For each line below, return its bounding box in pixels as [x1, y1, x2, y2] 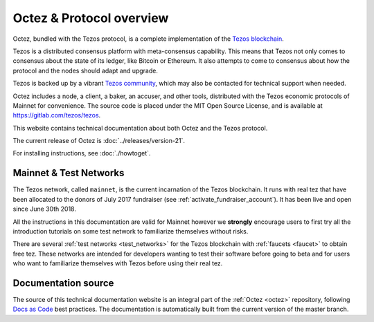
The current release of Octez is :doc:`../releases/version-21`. [12, 137, 186, 145]
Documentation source [12, 277, 114, 289]
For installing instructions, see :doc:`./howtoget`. [12, 149, 151, 158]
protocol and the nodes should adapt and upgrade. [12, 66, 159, 75]
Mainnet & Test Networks [12, 167, 125, 179]
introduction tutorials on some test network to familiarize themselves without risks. [12, 227, 249, 235]
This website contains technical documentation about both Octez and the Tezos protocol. [12, 124, 268, 132]
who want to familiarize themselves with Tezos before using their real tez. [12, 259, 223, 267]
